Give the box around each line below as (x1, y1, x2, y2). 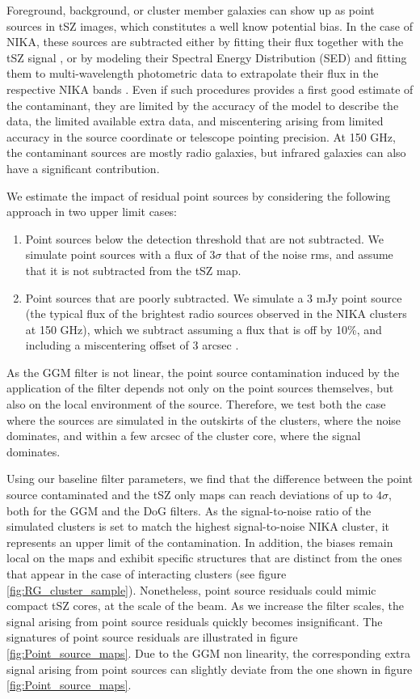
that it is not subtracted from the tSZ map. (25, 261, 241, 278)
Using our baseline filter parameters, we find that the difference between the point (6, 470, 413, 487)
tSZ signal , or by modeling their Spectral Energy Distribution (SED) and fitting (6, 49, 407, 66)
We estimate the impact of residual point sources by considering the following (6, 187, 391, 204)
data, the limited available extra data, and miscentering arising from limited (6, 112, 384, 129)
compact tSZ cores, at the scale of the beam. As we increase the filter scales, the (6, 597, 405, 614)
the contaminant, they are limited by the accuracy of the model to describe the (6, 96, 399, 113)
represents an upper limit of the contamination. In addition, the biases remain (6, 533, 393, 550)
